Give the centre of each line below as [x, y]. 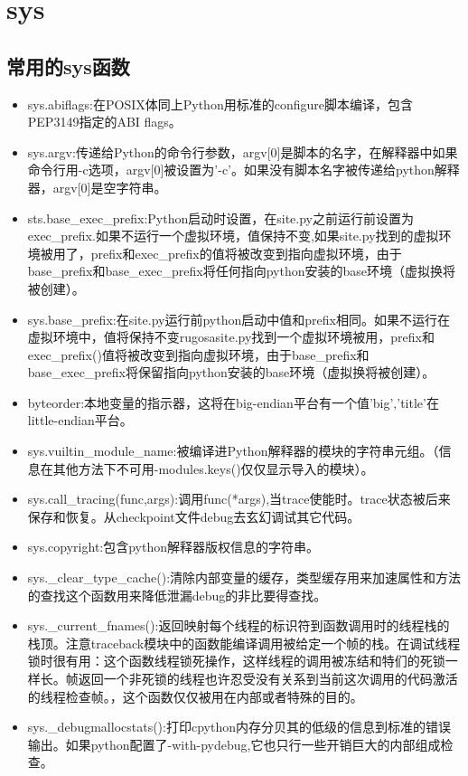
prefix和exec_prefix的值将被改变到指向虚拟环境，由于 [246, 253]
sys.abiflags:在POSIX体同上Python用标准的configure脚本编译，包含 [220, 104]
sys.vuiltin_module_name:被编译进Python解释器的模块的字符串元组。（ [233, 451]
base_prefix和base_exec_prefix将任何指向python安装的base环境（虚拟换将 [242, 271]
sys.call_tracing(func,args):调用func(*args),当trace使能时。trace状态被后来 [239, 499]
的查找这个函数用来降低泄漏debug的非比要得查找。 [177, 595]
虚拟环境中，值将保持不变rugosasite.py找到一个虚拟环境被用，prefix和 [231, 337]
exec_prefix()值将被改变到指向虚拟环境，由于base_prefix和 [198, 354]
